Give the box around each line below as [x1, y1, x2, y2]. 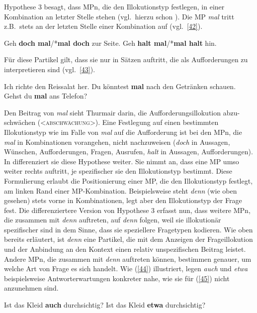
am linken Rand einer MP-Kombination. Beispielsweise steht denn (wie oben [4, 185, 237, 196]
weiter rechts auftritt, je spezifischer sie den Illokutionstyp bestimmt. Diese [4, 166, 232, 176]
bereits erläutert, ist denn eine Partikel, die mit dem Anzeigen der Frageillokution [4, 234, 253, 244]
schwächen [4, 117, 36, 127]
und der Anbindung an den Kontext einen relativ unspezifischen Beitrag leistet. [4, 244, 246, 254]
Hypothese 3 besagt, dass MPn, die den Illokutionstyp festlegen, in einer [4, 1, 225, 11]
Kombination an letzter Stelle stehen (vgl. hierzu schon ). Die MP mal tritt [4, 11, 235, 21]
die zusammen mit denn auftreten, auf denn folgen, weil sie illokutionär [4, 214, 221, 225]
